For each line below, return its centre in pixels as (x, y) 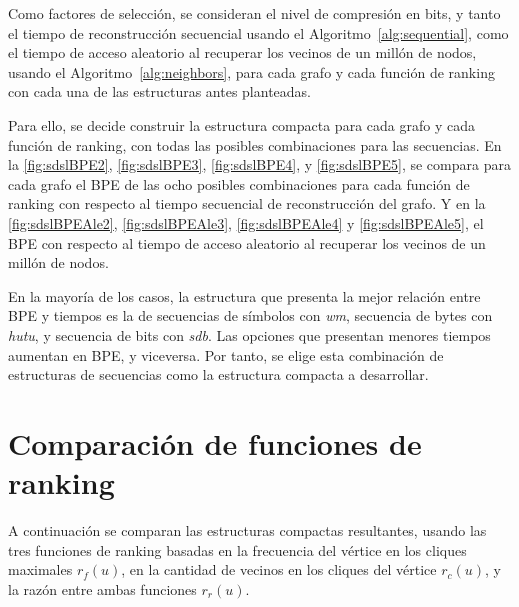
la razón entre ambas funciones (102, 588)
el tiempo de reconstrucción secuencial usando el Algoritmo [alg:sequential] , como (258, 32)
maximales (40, 569)
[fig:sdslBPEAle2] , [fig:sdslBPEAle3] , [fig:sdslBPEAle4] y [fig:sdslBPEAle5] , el (246, 222)
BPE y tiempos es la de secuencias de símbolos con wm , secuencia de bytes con (250, 315)
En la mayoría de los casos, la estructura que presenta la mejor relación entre (244, 295)
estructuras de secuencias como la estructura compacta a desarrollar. (218, 374)
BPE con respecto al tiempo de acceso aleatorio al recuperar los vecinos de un (247, 242)
